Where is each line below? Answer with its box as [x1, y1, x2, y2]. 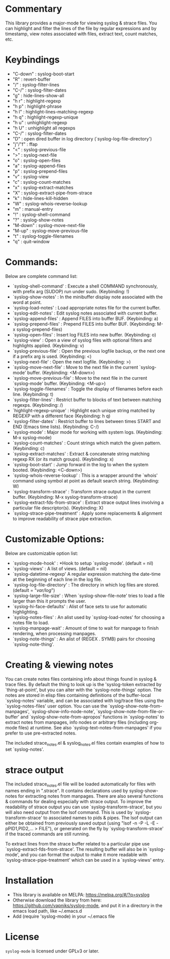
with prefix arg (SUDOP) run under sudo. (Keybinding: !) [12, 288, 129, 294]
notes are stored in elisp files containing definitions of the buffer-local [5, 692, 151, 698]
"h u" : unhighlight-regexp [12, 119, 67, 125]
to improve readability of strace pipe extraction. [12, 515, 113, 522]
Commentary [5, 3, 62, 15]
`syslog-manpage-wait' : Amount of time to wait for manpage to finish [12, 625, 159, 631]
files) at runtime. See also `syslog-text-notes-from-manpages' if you [18, 724, 162, 730]
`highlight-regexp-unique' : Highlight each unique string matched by [12, 407, 155, 413]
